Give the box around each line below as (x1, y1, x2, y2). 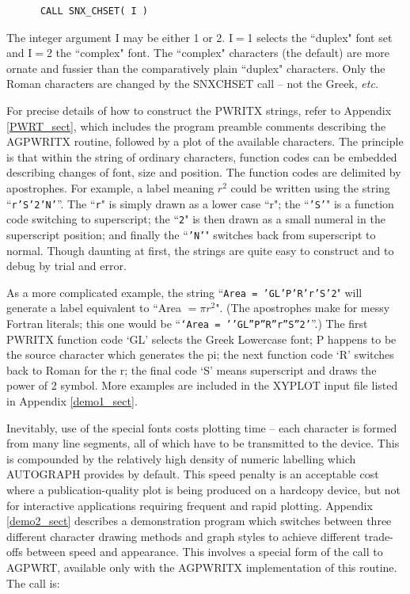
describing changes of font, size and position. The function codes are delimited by (6, 164, 401, 181)
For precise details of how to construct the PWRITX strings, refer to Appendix (6, 101, 392, 118)
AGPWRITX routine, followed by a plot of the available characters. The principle (6, 133, 404, 150)
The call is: (6, 574, 60, 591)
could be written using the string (230, 179, 390, 196)
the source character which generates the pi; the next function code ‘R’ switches (6, 346, 394, 363)
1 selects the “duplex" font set (247, 29, 393, 45)
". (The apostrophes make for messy (215, 299, 390, 316)
